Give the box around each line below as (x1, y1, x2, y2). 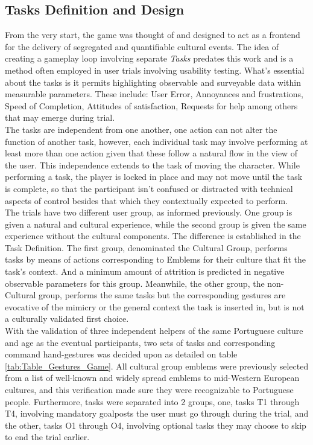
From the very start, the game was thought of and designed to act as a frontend (5, 28, 300, 41)
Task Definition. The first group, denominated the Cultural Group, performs (5, 241, 288, 254)
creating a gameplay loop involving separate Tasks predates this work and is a (5, 52, 294, 65)
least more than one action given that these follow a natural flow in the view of (5, 147, 298, 159)
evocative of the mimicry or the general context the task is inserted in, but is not (5, 300, 305, 313)
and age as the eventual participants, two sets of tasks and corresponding (5, 336, 276, 348)
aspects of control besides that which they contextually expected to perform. (5, 194, 288, 206)
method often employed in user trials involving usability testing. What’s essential (5, 63, 305, 76)
